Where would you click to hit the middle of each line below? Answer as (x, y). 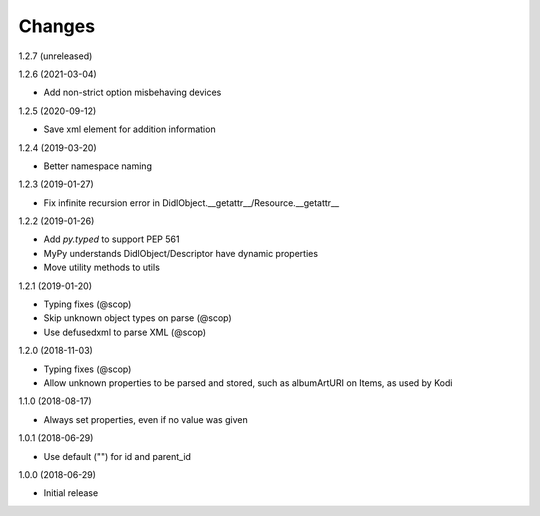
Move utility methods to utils (101, 267)
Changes (56, 26)
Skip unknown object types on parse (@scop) (137, 318)
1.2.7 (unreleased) (55, 56)
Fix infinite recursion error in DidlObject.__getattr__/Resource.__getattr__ (191, 202)
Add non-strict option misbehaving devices (132, 92)
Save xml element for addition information (129, 129)
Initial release (71, 493)
